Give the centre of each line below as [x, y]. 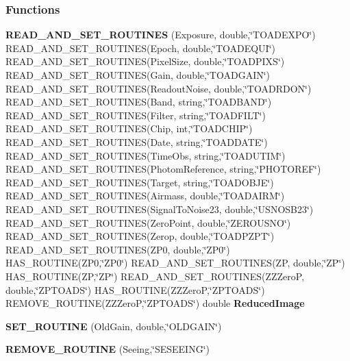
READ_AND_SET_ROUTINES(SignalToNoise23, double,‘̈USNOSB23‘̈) [160, 209]
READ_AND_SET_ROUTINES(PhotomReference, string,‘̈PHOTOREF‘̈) [163, 169]
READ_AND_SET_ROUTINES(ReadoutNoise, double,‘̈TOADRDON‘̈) [159, 88]
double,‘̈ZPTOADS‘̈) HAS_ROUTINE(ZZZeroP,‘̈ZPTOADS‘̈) [135, 289]
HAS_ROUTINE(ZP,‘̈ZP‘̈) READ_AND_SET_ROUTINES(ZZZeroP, [155, 276]
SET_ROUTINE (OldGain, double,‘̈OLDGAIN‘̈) [114, 326]
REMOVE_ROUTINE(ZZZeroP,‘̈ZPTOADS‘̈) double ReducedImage [155, 303]
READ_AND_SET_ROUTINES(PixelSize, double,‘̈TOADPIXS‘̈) [145, 61]
